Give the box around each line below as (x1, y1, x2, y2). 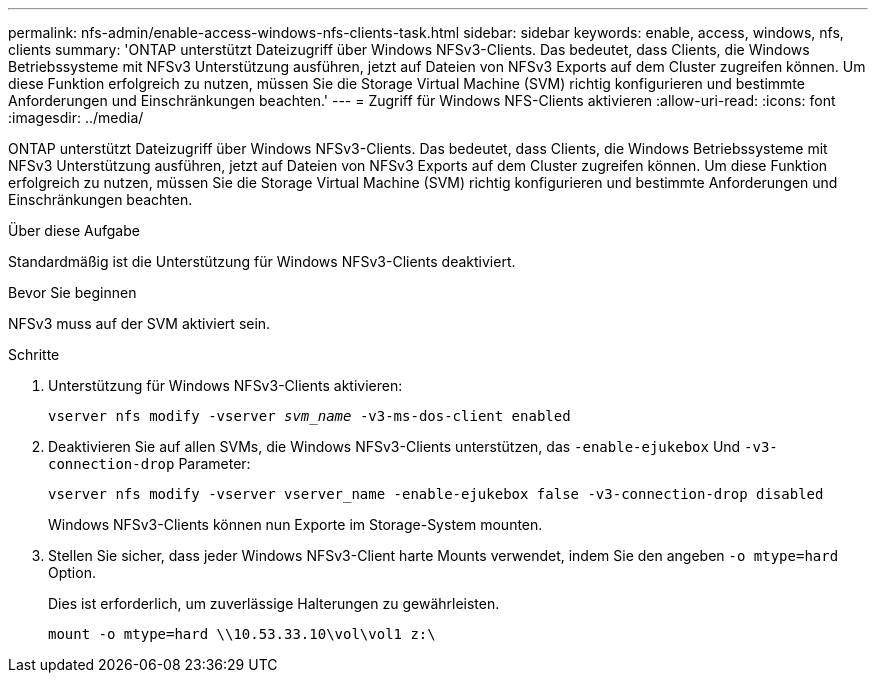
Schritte (8, 346, 60, 363)
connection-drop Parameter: (48, 455, 251, 472)
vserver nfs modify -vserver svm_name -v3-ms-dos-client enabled (48, 408, 571, 424)
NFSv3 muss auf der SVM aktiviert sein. (8, 315, 271, 332)
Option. (48, 564, 96, 581)
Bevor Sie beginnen (8, 284, 137, 301)
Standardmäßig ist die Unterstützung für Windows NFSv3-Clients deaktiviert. (8, 253, 516, 270)
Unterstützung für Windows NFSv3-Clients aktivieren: (48, 377, 403, 394)
